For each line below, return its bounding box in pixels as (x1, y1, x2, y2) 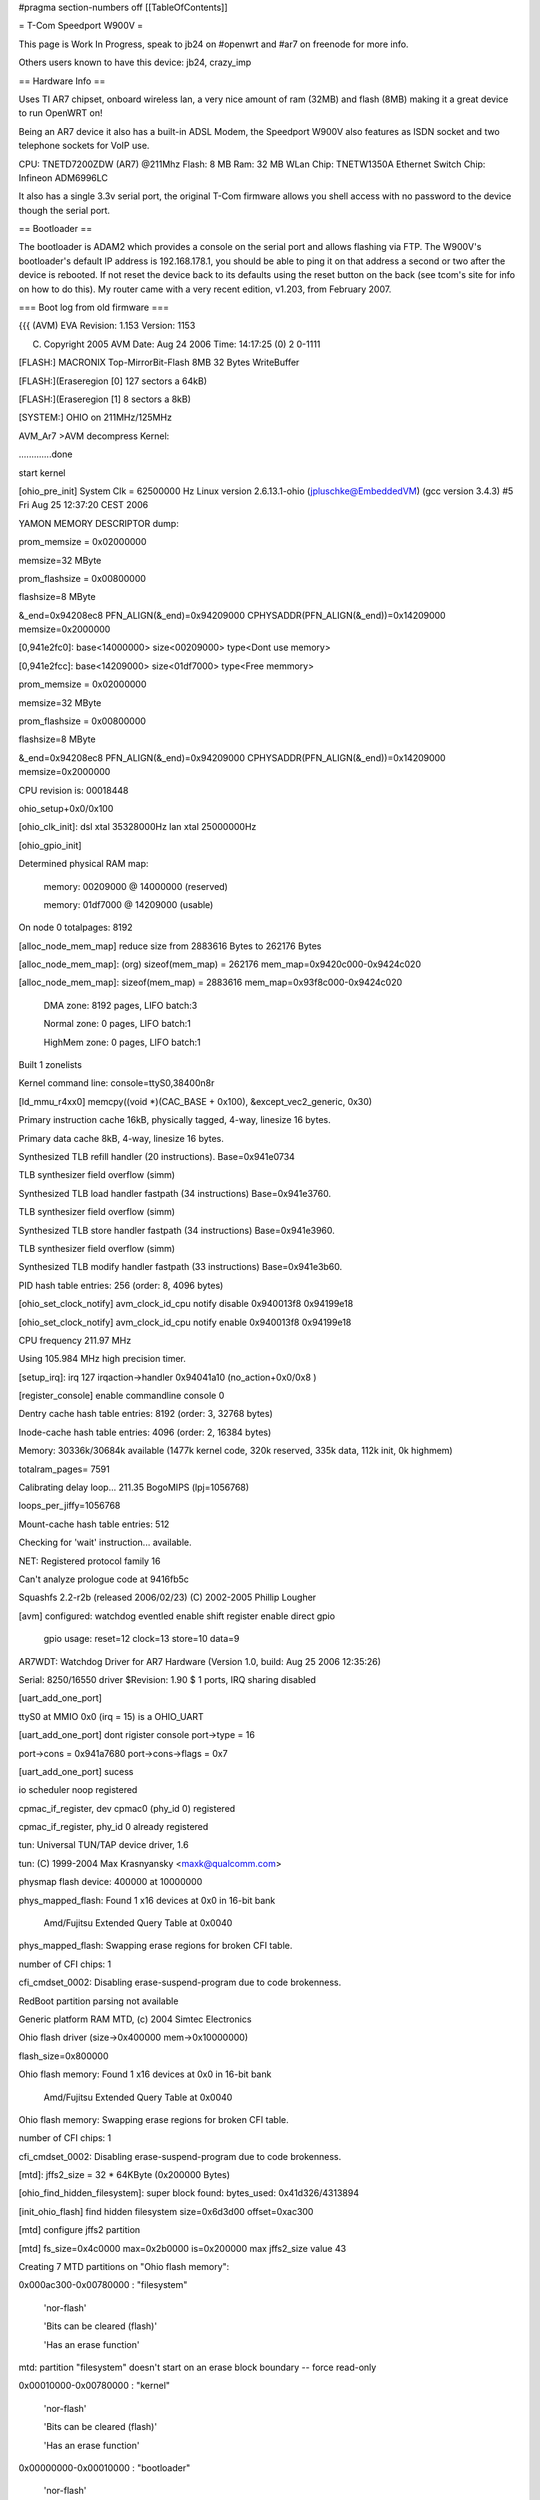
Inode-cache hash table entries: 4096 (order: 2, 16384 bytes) (18, 1426, 272, 1438)
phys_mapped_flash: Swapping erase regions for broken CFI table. (18, 1940, 293, 1952)
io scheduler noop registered (18, 1784, 138, 1796)
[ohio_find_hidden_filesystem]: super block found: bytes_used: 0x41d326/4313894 (18, 2187, 360, 2199)
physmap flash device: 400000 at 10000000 (18, 1876, 203, 1888)
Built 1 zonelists (18, 1059, 82, 1071)
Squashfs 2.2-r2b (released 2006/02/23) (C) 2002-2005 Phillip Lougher (18, 1591, 317, 1604)
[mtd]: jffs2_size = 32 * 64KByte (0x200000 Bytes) (18, 2169, 230, 2181)
